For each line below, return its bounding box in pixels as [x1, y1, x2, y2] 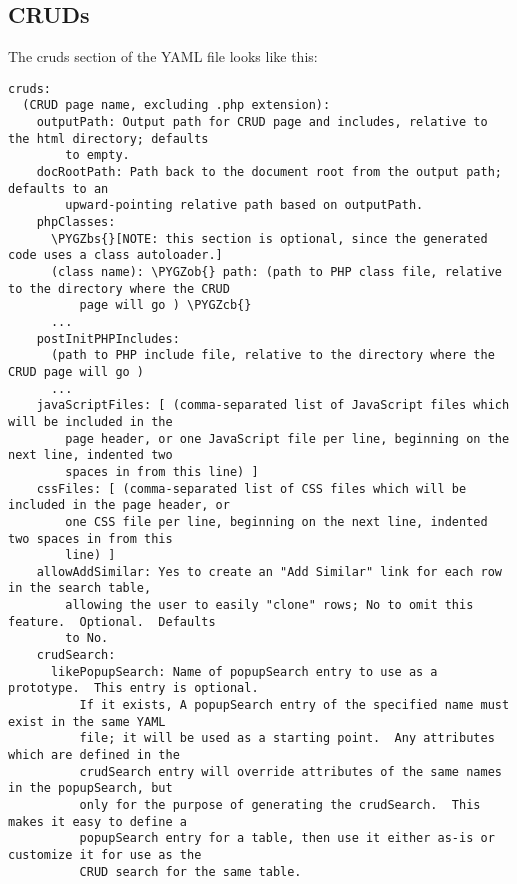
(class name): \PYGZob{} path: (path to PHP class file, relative [50, 265, 502, 280]
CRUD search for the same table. [79, 864, 302, 879]
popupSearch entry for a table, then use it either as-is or [79, 831, 495, 846]
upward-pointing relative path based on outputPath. [65, 198, 424, 213]
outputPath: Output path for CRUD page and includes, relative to [36, 115, 488, 130]
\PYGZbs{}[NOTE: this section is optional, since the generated [50, 231, 488, 246]
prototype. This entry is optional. [8, 681, 259, 696]
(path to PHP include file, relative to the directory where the [50, 348, 495, 363]
